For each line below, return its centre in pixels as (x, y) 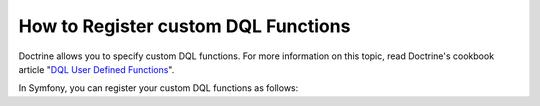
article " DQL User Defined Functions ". (96, 69)
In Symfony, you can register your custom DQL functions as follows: (158, 88)
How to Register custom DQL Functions (184, 26)
